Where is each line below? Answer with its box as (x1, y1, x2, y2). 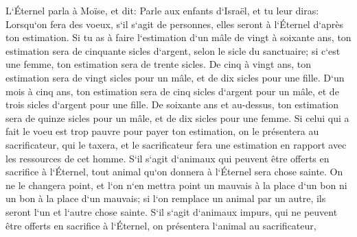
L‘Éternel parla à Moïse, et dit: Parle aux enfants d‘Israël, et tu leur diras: (5, 3, 319, 17)
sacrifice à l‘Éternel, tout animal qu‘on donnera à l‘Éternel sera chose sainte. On (5, 164, 343, 179)
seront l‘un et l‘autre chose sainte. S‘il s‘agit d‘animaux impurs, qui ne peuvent (5, 204, 338, 219)
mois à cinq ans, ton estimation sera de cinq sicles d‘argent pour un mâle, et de (5, 84, 339, 98)
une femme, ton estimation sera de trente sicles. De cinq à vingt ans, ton (5, 57, 312, 71)
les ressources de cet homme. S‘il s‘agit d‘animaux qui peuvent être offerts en (5, 151, 330, 165)
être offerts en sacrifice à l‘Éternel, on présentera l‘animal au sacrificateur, (5, 218, 316, 232)
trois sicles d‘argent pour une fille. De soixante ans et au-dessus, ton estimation (5, 97, 339, 112)
